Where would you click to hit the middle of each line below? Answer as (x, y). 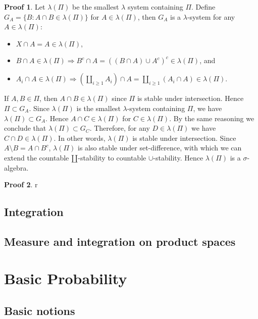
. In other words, (80, 138)
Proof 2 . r (21, 184)
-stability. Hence (178, 157)
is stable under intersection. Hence (190, 98)
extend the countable (37, 157)
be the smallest (96, 7)
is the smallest (98, 108)
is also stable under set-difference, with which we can (160, 148)
